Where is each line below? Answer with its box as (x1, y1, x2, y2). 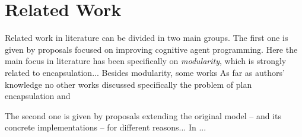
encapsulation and (5, 90, 71, 102)
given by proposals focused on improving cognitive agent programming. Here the (5, 43, 298, 55)
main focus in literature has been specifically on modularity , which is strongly (5, 55, 287, 67)
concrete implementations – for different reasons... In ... (5, 121, 206, 133)
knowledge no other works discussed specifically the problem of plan (5, 78, 252, 90)
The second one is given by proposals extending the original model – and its (5, 109, 281, 122)
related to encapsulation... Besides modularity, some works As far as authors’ (5, 66, 285, 78)
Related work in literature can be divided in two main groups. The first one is (5, 31, 288, 44)
